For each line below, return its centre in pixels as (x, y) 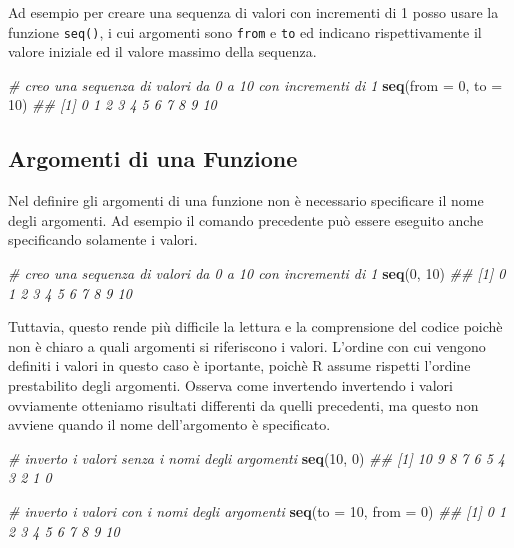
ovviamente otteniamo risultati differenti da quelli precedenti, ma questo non (243, 404)
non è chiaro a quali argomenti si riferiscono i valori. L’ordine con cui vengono (247, 345)
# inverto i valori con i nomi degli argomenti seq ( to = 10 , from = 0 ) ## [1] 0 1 (257, 510)
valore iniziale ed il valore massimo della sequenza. (162, 51)
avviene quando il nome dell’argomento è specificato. (169, 424)
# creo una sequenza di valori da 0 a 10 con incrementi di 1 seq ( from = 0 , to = (255, 84)
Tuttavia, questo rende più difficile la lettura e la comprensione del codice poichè (255, 326)
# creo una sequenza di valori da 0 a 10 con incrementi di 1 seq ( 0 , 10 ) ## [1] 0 (257, 273)
